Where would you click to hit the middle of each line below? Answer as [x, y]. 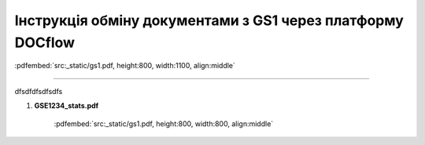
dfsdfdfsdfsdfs [39, 91]
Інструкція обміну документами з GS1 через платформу [209, 20]
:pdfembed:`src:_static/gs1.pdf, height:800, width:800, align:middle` [164, 123]
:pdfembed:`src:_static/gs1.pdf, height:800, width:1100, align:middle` [125, 66]
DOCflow [44, 42]
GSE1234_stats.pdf [67, 106]
